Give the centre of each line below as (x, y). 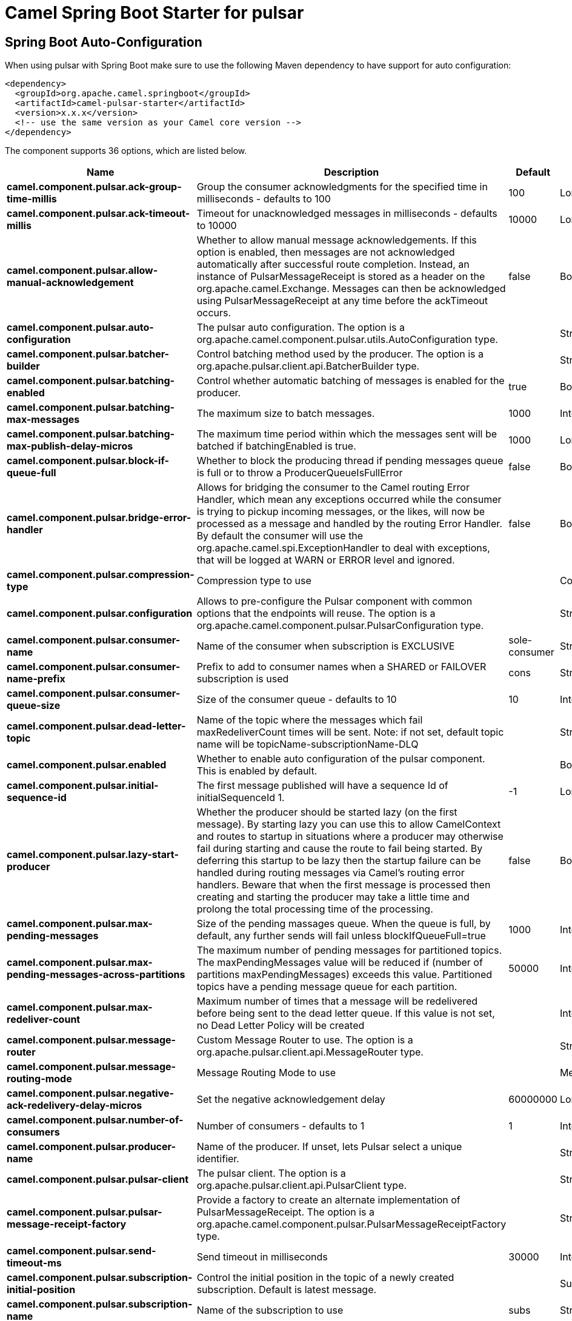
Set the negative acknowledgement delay (291, 1100)
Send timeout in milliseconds (262, 1257)
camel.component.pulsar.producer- (91, 1147)
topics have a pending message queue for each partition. (327, 987)
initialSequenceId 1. (241, 798)
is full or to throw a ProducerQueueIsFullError (300, 473)
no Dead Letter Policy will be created (281, 1026)
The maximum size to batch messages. (286, 414)
